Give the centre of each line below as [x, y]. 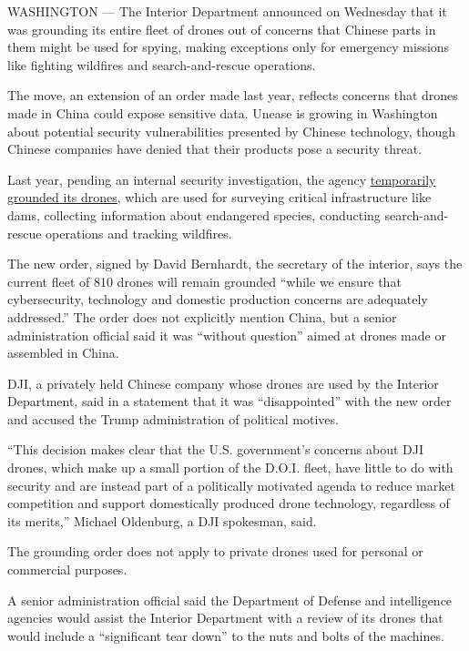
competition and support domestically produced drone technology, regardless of [229, 503]
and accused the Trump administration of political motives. [173, 418]
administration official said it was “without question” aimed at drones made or [227, 335]
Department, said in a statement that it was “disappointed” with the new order [229, 401]
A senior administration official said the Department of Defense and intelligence [230, 600]
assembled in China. [63, 353]
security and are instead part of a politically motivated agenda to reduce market [231, 485]
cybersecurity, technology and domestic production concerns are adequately [218, 299]
